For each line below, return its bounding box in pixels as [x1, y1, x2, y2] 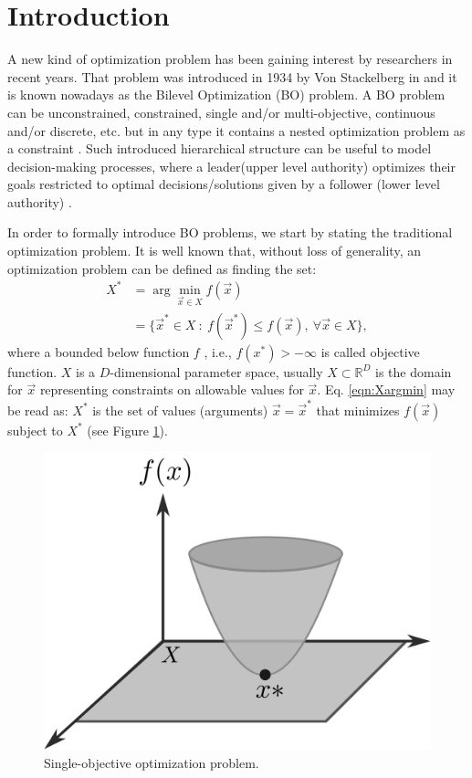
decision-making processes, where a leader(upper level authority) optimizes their [7, 156, 456, 175]
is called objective [320, 342, 420, 361]
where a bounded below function [7, 342, 190, 361]
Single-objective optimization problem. [44, 752, 259, 772]
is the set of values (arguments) [92, 400, 268, 419]
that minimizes [316, 400, 400, 419]
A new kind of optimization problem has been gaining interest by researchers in [7, 49, 453, 68]
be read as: [7, 400, 68, 419]
